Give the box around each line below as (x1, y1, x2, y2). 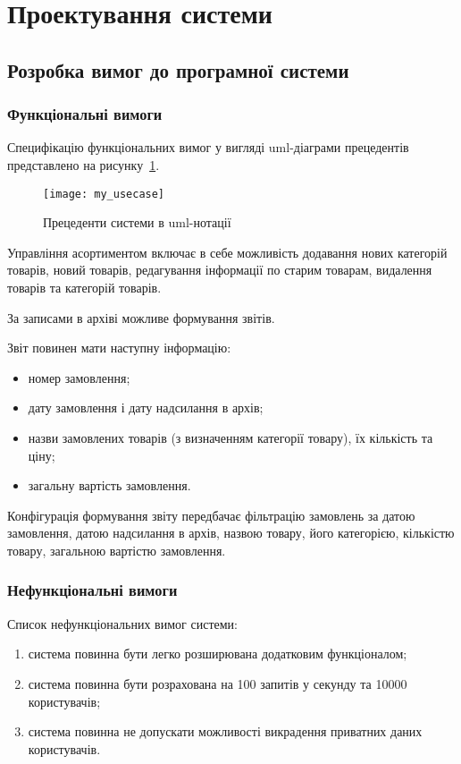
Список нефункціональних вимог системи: (7, 614, 238, 632)
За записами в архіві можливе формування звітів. (7, 308, 275, 327)
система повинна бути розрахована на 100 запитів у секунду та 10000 (28, 674, 407, 692)
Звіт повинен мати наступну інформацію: (7, 338, 231, 357)
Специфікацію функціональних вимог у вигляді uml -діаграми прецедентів (7, 138, 409, 157)
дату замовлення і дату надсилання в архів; (28, 398, 264, 417)
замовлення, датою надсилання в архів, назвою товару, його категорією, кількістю (7, 523, 455, 542)
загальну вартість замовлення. (28, 476, 191, 495)
